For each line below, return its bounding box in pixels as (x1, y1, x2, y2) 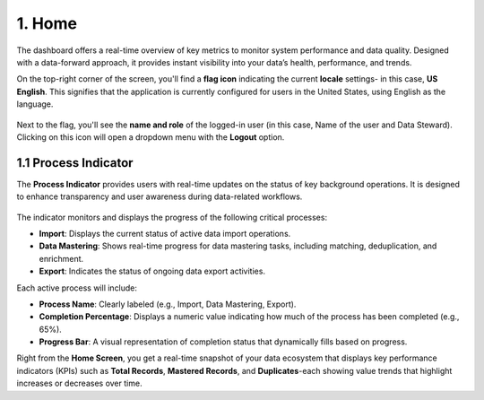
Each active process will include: (16, 283, 138, 293)
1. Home (16, 13, 78, 33)
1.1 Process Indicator (16, 155, 134, 170)
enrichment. (39, 253, 84, 264)
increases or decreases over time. (16, 378, 143, 389)
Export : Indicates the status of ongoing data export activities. (39, 265, 266, 277)
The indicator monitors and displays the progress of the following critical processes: (16, 212, 327, 222)
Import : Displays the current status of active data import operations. (39, 228, 291, 239)
